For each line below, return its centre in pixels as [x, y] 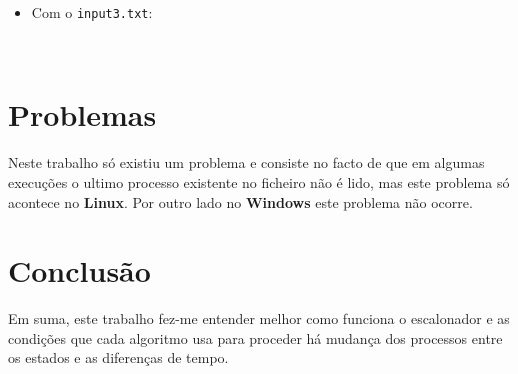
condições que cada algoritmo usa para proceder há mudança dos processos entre [255, 337]
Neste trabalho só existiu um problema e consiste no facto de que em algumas [246, 162]
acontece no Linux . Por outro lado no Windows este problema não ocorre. [240, 201]
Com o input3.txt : [92, 12]
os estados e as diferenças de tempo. [118, 357]
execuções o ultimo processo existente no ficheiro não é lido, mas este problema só [259, 181]
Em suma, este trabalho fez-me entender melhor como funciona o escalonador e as [259, 318]
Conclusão [79, 270]
